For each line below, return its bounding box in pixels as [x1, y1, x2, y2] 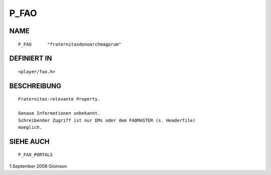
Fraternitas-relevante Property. [18, 96, 100, 102]
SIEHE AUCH [9, 137, 50, 146]
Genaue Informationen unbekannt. [18, 111, 100, 116]
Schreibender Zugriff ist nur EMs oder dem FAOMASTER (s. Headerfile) [18, 117, 196, 123]
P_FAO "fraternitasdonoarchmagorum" [18, 41, 121, 47]
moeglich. [18, 124, 42, 130]
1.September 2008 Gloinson [9, 163, 67, 169]
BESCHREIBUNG [9, 81, 62, 90]
